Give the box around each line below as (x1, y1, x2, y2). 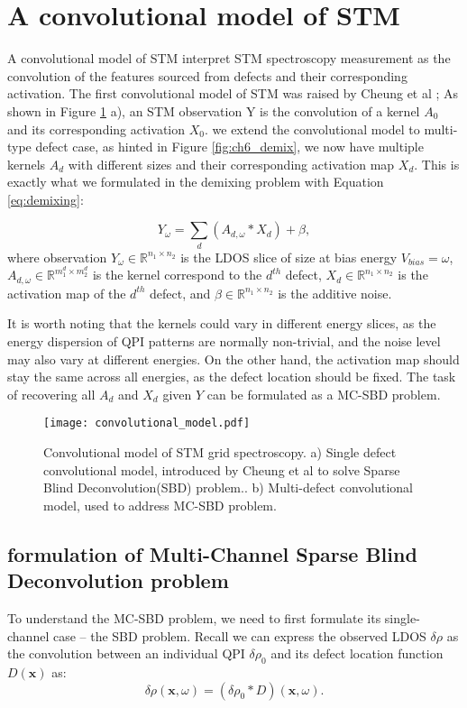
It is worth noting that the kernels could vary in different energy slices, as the (7, 314, 436, 333)
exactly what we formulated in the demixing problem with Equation (7, 172, 384, 191)
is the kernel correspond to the (92, 265, 262, 284)
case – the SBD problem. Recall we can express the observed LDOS (52, 626, 426, 645)
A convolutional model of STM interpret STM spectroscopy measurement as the (7, 49, 451, 68)
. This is (414, 154, 460, 173)
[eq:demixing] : (7, 189, 84, 208)
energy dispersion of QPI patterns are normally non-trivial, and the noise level (7, 332, 441, 351)
